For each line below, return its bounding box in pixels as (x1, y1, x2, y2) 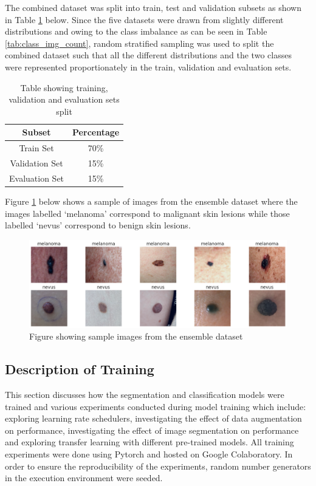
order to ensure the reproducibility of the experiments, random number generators (5, 459, 311, 472)
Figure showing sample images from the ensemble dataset (29, 330, 243, 343)
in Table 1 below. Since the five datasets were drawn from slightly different (5, 13, 284, 26)
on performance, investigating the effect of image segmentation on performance (5, 423, 299, 436)
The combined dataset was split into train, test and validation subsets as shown (5, 1, 301, 13)
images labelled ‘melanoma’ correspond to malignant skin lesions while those (5, 207, 290, 219)
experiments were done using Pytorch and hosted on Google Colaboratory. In (5, 448, 293, 460)
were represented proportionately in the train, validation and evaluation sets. (5, 60, 292, 73)
